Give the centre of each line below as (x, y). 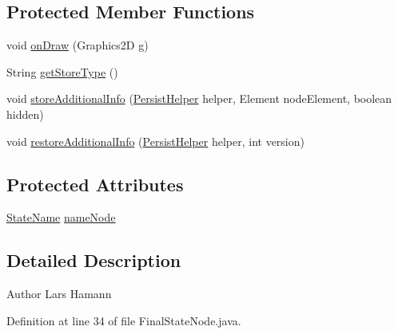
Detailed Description (94, 260)
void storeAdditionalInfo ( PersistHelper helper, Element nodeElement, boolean (199, 98)
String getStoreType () (62, 71)
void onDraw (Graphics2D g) (78, 45)
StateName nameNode (61, 217)
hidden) (25, 114)
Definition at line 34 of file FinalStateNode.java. (124, 320)
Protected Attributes (95, 184)
